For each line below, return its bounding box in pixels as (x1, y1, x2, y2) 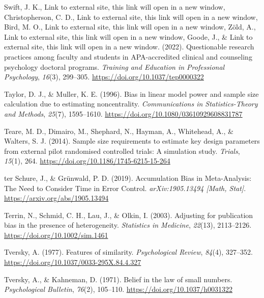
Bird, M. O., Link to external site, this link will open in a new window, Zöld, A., (4, 21, 256, 32)
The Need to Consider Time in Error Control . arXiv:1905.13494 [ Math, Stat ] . (4, 182, 246, 193)
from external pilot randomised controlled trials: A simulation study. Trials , (4, 145, 240, 156)
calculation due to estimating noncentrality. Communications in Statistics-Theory (4, 98, 258, 109)
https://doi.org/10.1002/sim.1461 (4, 229, 108, 240)
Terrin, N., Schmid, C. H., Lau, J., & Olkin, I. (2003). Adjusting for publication (4, 209, 253, 220)
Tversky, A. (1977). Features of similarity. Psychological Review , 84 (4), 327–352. (4, 247, 253, 257)
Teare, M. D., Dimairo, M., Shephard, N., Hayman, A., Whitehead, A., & (4, 125, 233, 136)
